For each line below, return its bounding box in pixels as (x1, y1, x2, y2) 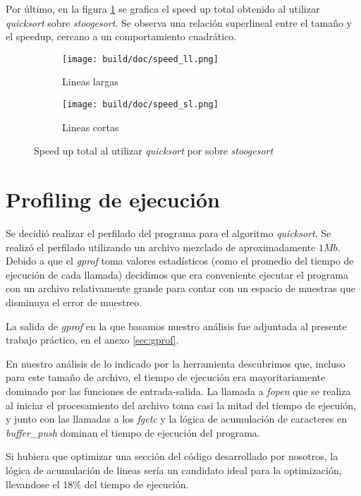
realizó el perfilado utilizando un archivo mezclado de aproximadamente (6, 239, 316, 254)
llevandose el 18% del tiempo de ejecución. (6, 476, 189, 491)
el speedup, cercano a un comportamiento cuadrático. (6, 29, 237, 44)
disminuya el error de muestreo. (6, 294, 142, 309)
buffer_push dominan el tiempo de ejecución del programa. (6, 425, 260, 440)
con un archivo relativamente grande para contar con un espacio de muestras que (6, 281, 355, 296)
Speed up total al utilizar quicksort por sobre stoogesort (34, 143, 274, 158)
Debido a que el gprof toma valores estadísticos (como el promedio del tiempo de (6, 253, 354, 268)
